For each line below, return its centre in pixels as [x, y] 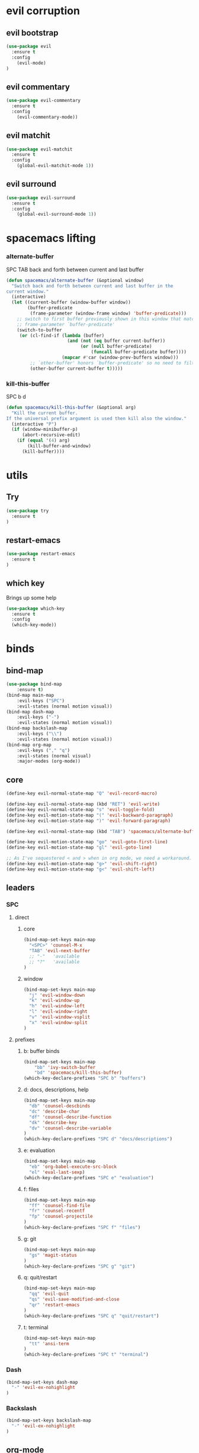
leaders [20, 888]
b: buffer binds [41, 1051]
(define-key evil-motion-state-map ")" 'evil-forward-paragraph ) [88, 821]
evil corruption [43, 11]
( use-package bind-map [34, 684]
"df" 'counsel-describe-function [70, 1117]
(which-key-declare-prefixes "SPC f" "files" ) [82, 1228]
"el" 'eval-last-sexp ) [57, 1172]
